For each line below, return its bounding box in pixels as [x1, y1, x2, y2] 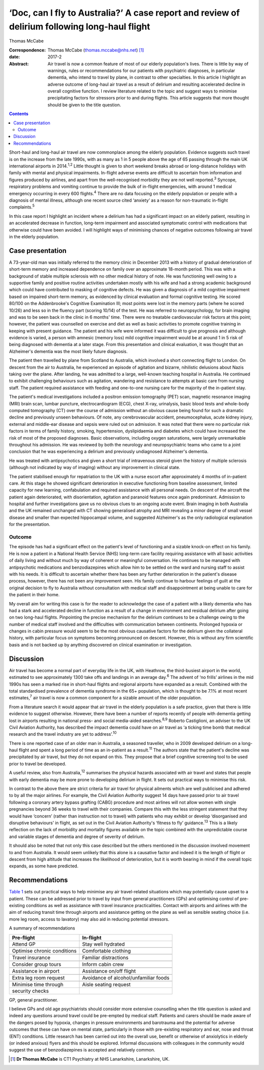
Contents [9, 111, 29, 117]
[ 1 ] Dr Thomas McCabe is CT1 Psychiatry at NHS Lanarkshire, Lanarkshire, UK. [10, 1056, 170, 1062]
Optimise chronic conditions [12, 947, 77, 954]
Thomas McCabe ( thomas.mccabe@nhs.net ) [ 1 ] [47, 47, 144, 53]
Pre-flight [12, 934, 35, 941]
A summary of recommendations [9, 925, 75, 931]
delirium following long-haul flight [9, 21, 151, 32]
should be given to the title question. [47, 102, 121, 108]
